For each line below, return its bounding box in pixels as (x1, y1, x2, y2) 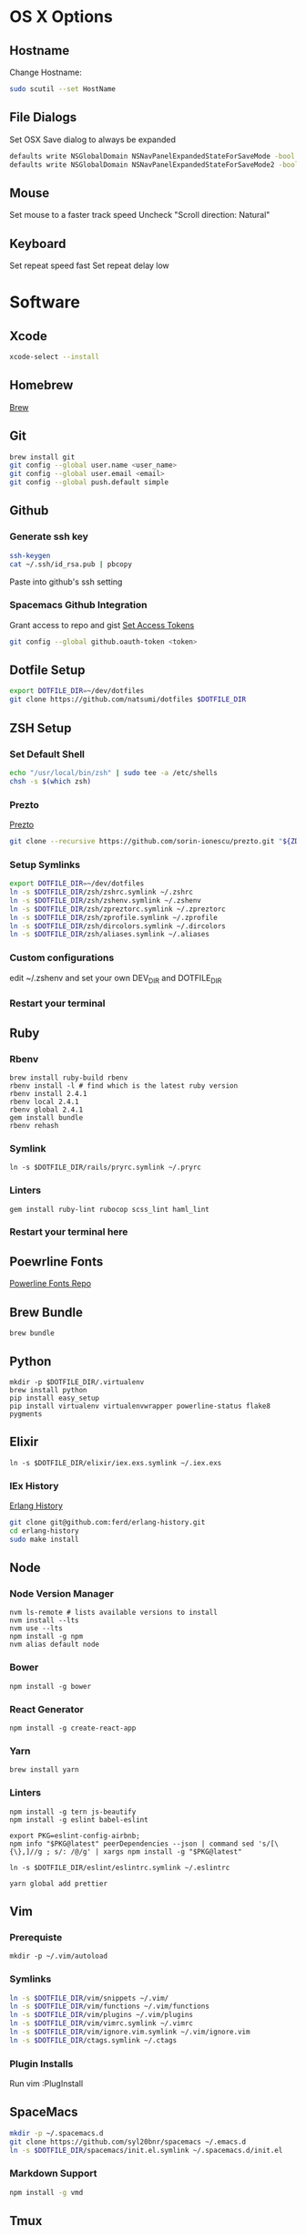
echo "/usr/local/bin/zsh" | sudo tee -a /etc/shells (9, 768, 219, 777)
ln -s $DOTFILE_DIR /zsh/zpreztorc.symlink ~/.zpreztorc (9, 905, 226, 914)
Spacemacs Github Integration (9, 599, 148, 612)
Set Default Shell (9, 748, 85, 761)
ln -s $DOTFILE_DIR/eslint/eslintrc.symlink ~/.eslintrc (9, 1863, 230, 1872)
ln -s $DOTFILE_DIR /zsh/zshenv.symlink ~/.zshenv (9, 895, 202, 905)
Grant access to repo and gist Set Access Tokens (9, 619, 195, 630)
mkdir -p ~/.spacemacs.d (9, 2128, 104, 2137)
